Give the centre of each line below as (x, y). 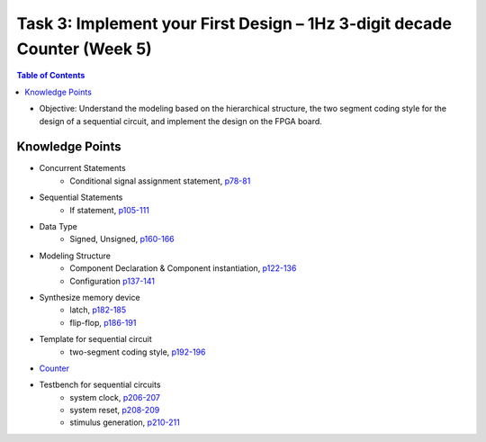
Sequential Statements (81, 197)
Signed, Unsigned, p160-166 (122, 239)
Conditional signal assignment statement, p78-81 (160, 181)
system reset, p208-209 (115, 410)
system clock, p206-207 (115, 397)
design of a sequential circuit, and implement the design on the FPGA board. (181, 121)
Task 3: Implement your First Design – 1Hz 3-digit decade (234, 23)
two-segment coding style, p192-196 (138, 352)
